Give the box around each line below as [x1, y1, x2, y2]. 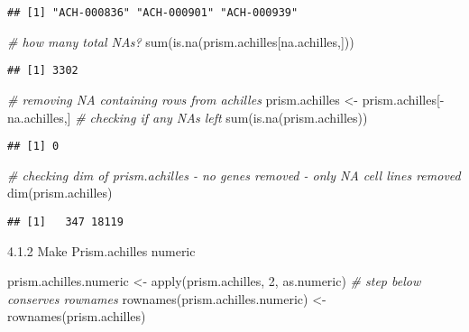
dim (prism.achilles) [7, 183, 113, 202]
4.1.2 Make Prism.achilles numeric [7, 241, 196, 260]
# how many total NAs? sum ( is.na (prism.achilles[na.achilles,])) [7, 32, 354, 51]
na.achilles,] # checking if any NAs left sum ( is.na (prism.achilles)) [7, 107, 368, 126]
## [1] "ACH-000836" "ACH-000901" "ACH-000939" [7, 6, 299, 19]
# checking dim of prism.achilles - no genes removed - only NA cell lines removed [7, 165, 461, 184]
